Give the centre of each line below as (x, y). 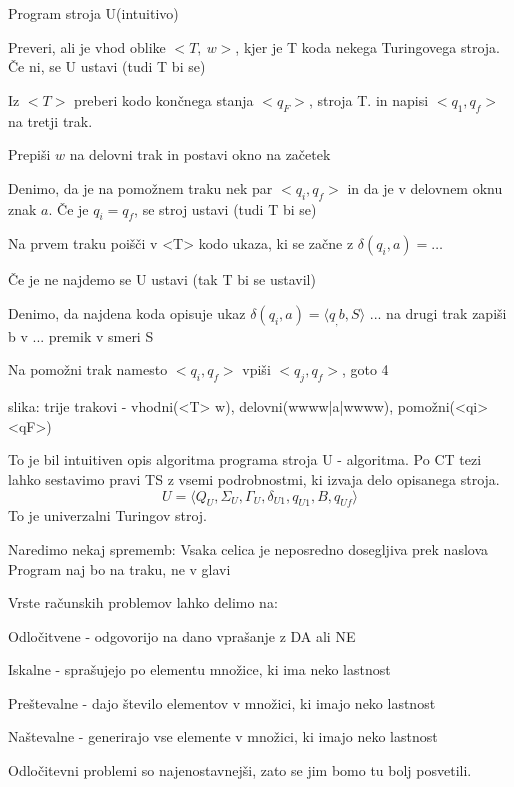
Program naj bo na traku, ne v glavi (119, 568)
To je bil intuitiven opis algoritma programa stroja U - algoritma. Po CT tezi (245, 459)
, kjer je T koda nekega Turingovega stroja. (367, 46)
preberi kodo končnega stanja (164, 99)
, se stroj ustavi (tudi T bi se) (225, 208)
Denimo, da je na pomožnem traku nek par (140, 187)
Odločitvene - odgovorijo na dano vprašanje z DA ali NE (182, 635)
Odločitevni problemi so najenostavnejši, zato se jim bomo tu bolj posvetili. (240, 770)
